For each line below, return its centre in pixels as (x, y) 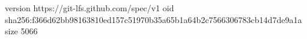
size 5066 (21, 31)
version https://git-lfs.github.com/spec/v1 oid (90, 8)
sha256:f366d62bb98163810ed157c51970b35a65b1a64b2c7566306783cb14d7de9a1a (153, 19)
